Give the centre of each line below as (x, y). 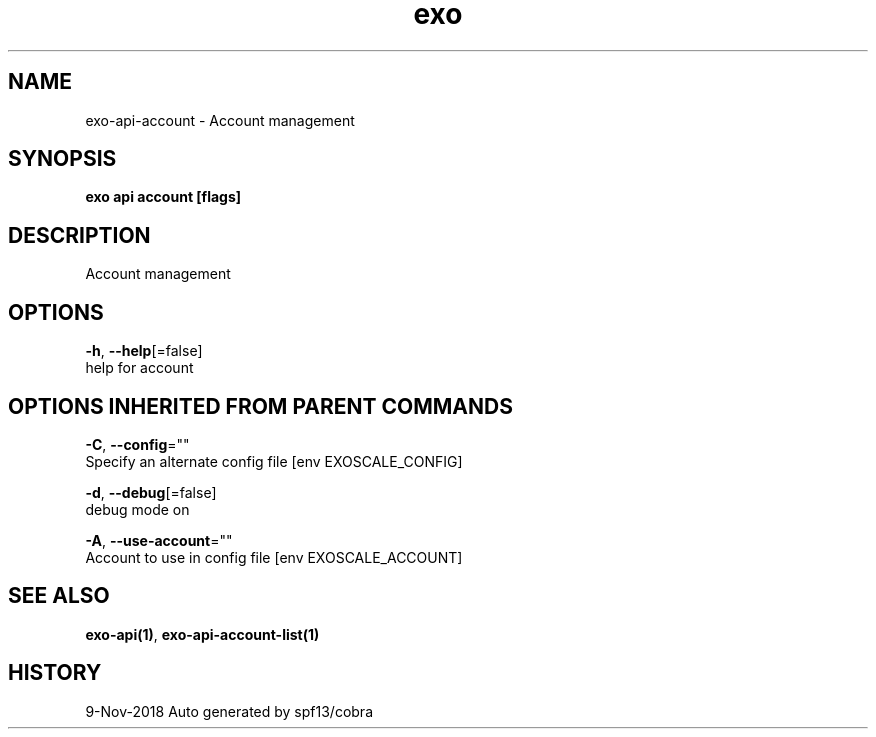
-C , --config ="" (137, 444)
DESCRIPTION (79, 235)
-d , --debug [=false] (151, 492)
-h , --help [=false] (144, 351)
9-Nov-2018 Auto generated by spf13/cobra (229, 711)
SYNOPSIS (62, 159)
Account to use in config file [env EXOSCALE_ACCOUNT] (274, 557)
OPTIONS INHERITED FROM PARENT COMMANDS (260, 406)
